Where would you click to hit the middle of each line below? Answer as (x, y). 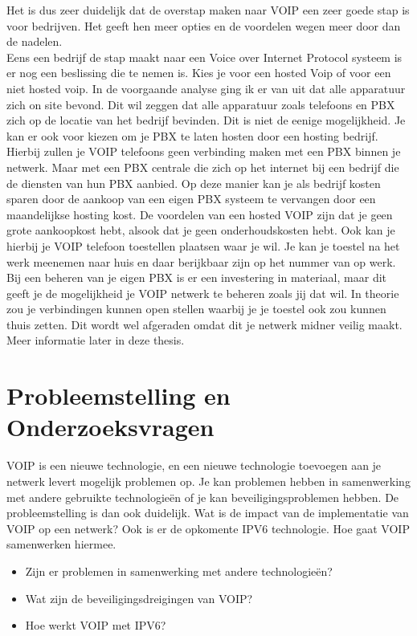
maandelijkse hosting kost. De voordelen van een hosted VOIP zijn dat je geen (200, 214)
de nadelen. (35, 41)
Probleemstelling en (119, 395)
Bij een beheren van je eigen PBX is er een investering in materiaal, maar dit (197, 277)
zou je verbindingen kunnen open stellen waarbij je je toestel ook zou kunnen (196, 309)
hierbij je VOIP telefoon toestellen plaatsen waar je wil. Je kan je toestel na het (203, 245)
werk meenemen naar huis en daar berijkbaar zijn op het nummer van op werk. (201, 261)
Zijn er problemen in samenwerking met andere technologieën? (179, 571)
